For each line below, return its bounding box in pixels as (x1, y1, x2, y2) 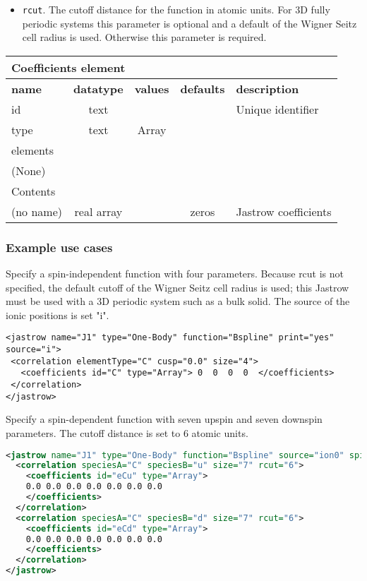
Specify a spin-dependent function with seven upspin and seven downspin (6, 412, 323, 426)
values (134, 80, 169, 97)
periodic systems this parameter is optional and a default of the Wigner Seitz (22, 16, 357, 30)
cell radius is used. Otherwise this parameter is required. (22, 30, 267, 44)
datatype (73, 80, 124, 97)
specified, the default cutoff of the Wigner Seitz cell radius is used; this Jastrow (6, 280, 349, 294)
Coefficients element (11, 59, 126, 76)
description (236, 80, 299, 97)
